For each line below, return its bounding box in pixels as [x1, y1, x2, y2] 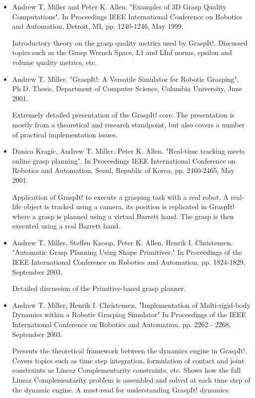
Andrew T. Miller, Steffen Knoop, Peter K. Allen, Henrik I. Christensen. [12, 237, 233, 247]
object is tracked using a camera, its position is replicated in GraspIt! [23, 201, 235, 212]
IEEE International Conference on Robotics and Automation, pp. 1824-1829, [12, 257, 246, 267]
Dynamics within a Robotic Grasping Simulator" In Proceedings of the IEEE [12, 309, 247, 320]
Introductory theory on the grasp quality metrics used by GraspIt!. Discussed [12, 37, 248, 48]
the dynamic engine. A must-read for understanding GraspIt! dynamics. [12, 384, 231, 395]
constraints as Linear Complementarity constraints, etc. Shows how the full [12, 365, 241, 375]
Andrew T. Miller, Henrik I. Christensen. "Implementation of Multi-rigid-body [12, 299, 251, 310]
